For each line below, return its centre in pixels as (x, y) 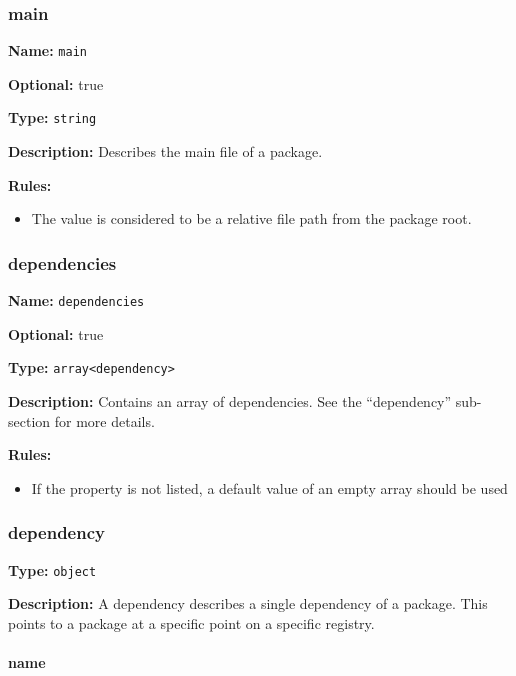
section (29, 420)
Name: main (47, 50)
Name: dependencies (76, 300)
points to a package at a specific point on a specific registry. (191, 622)
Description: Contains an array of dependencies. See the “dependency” (230, 401)
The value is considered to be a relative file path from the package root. (251, 218)
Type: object (52, 569)
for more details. (104, 420)
